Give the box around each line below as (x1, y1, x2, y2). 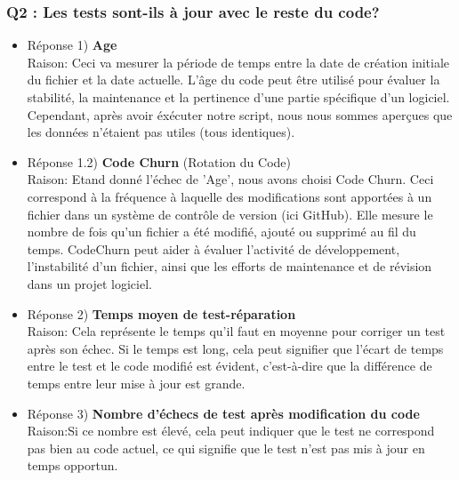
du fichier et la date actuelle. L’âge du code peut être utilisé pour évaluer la (27, 70, 440, 89)
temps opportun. (27, 456, 118, 475)
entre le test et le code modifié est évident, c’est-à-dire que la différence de (27, 356, 432, 375)
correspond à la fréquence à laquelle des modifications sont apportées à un (27, 187, 432, 205)
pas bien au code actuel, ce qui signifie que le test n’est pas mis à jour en (27, 438, 425, 457)
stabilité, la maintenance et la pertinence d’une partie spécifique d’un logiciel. (27, 88, 450, 106)
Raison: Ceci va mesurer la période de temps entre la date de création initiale (27, 52, 450, 71)
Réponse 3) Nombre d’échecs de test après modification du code (27, 404, 420, 422)
